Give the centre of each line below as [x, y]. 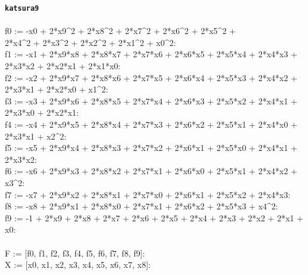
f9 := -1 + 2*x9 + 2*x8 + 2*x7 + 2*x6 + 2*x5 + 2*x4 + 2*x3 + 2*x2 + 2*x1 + [154, 217]
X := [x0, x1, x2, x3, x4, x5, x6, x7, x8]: [78, 265]
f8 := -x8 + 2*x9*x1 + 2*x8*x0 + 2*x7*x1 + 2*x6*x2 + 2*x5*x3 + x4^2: [141, 206]
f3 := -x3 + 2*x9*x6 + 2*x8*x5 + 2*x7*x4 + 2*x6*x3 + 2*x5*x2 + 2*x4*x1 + [151, 101]
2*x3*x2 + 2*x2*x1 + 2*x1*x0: [63, 66]
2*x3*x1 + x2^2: [36, 136]
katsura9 [22, 8]
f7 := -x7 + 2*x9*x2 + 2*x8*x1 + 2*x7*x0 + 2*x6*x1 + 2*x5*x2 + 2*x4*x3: [148, 194]
